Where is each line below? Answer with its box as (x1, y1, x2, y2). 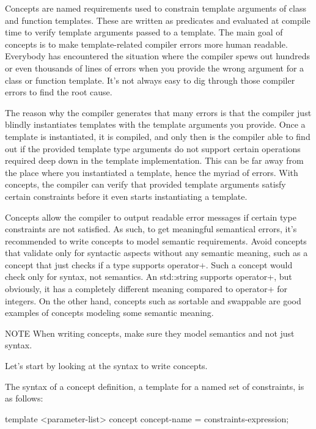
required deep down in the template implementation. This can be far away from (5, 154, 304, 167)
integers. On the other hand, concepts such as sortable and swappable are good (5, 294, 301, 307)
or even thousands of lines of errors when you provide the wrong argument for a (5, 61, 304, 74)
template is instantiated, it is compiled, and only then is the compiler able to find (5, 130, 310, 142)
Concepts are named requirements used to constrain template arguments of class (5, 2, 307, 14)
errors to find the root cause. (5, 86, 112, 98)
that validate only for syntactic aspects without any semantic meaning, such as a (5, 246, 308, 259)
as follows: (5, 392, 43, 405)
